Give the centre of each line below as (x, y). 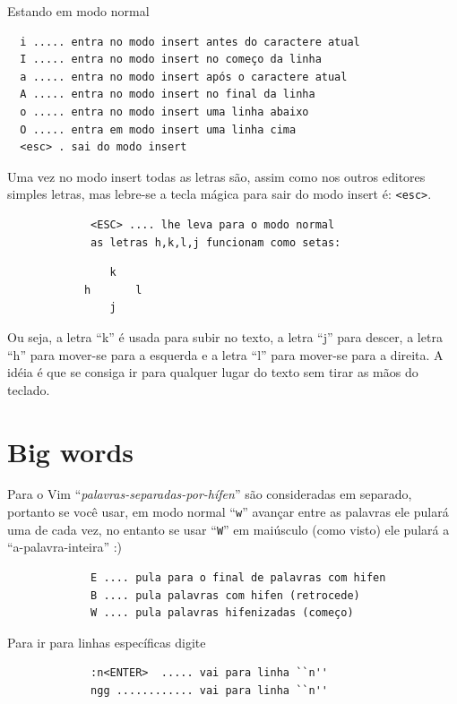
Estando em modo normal (78, 11)
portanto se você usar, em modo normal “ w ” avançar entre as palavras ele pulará (228, 512)
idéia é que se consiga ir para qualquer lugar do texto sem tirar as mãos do (213, 372)
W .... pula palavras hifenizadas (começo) (222, 613)
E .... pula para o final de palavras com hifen (238, 577)
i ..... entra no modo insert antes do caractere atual (190, 42)
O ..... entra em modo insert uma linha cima (158, 129)
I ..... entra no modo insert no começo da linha (171, 60)
